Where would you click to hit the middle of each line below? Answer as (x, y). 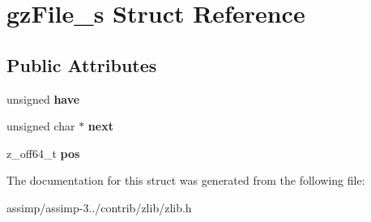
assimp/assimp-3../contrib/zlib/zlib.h (99, 207)
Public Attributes (82, 64)
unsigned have (43, 98)
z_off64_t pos (43, 153)
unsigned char (41, 126)
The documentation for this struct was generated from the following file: (186, 180)
